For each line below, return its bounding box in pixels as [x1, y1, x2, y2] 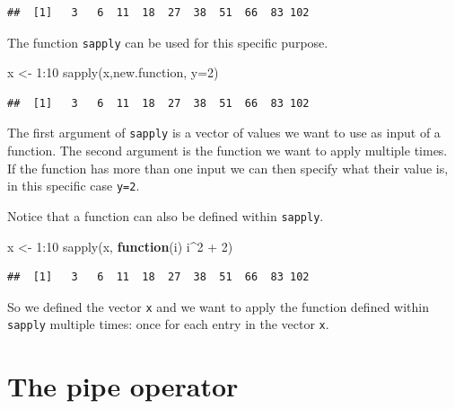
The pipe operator [7, 368, 239, 405]
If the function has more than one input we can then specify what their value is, [7, 158, 449, 177]
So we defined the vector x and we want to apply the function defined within [7, 297, 429, 316]
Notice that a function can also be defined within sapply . [7, 206, 324, 225]
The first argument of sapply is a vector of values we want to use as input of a [7, 123, 441, 142]
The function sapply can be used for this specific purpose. [7, 32, 328, 51]
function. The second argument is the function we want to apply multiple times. [7, 141, 448, 160]
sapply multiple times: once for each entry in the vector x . [7, 315, 329, 333]
